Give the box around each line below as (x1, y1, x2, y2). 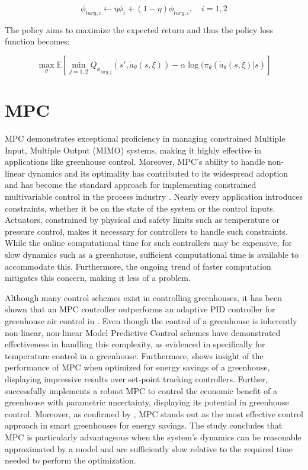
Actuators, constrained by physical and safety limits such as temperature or (5, 213, 280, 226)
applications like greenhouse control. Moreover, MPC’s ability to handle (5, 155, 265, 168)
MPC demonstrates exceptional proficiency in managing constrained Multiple (5, 132, 285, 145)
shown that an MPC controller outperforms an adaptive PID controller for (5, 303, 275, 315)
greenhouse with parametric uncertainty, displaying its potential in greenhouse (5, 396, 289, 408)
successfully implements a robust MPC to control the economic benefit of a (5, 384, 277, 397)
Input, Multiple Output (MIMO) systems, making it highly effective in (5, 143, 262, 156)
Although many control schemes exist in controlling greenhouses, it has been (5, 291, 283, 303)
